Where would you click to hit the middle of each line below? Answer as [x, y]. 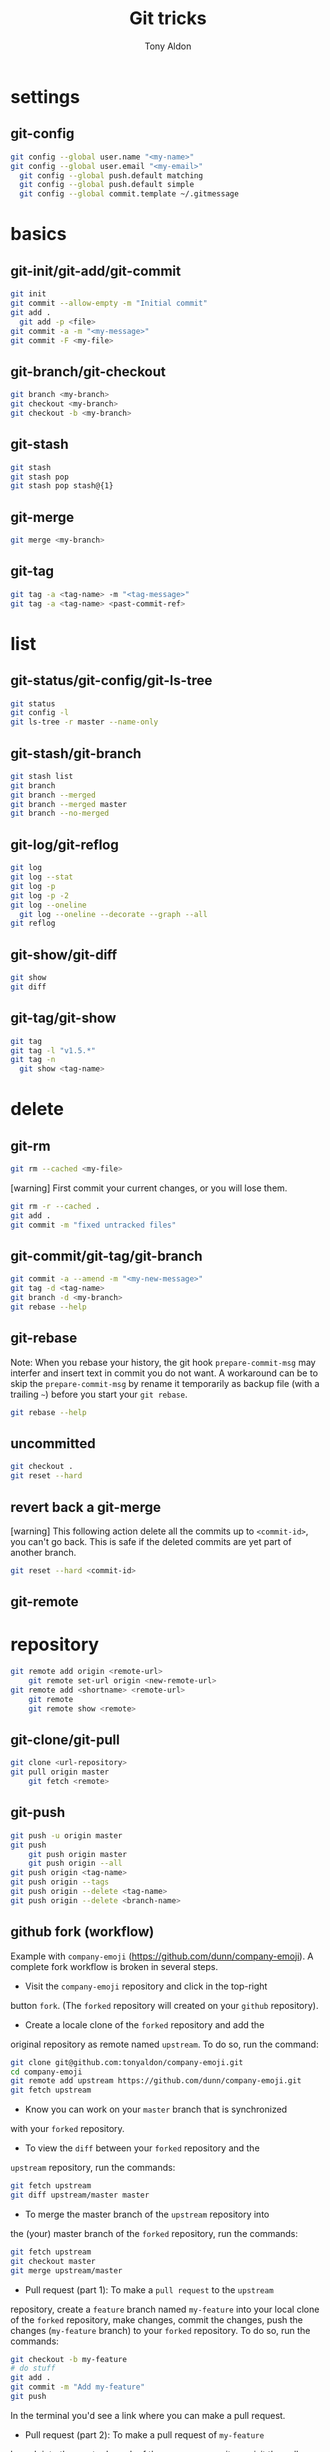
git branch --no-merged [60, 813]
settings [45, 96]
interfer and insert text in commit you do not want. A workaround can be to [164, 1373]
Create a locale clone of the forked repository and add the [144, 2024]
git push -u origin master [66, 1835]
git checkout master [53, 2261]
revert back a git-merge [86, 1507]
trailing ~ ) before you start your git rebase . [99, 1394]
